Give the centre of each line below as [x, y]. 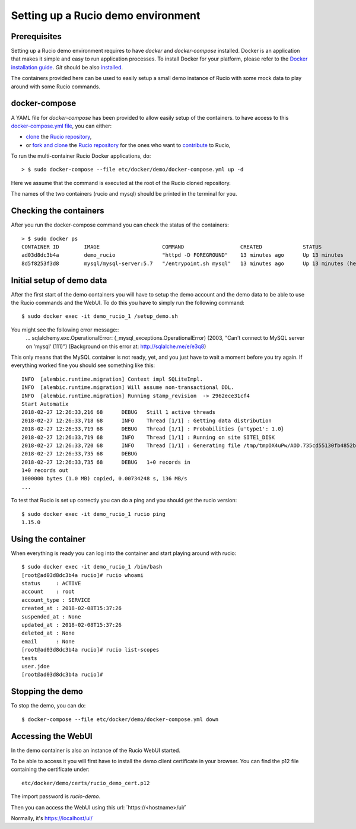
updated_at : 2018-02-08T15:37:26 [71, 625]
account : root [48, 592]
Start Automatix [45, 404]
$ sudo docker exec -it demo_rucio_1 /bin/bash [92, 567]
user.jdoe [36, 666]
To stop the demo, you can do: [48, 706]
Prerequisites [36, 36]
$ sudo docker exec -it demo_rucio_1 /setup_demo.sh [100, 316]
